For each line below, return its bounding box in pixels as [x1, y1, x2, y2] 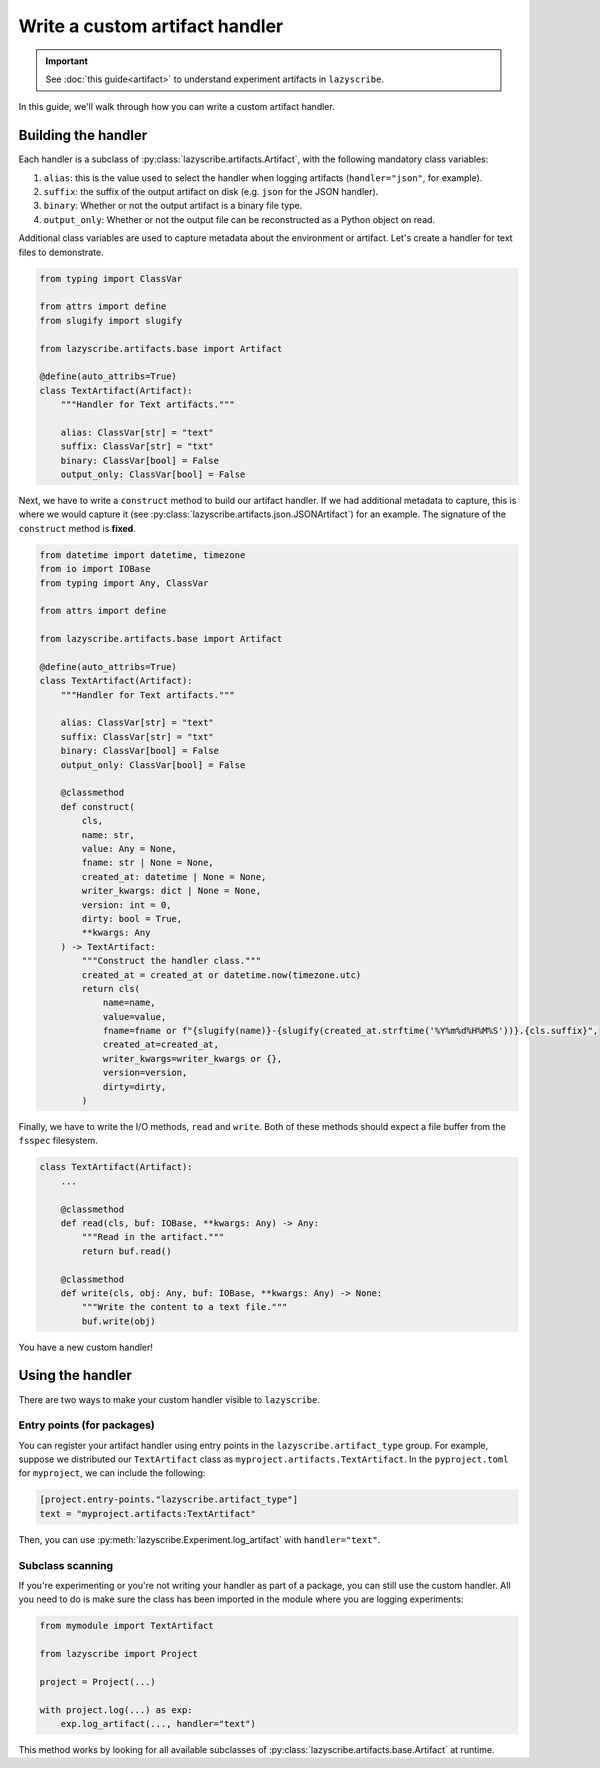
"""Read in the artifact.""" [81, 1231, 225, 1243]
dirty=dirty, [102, 1081, 167, 1092]
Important [45, 55, 89, 67]
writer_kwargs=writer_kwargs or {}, [102, 1053, 283, 1064]
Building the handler [18, 127, 148, 144]
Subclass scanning [18, 1558, 114, 1572]
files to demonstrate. [18, 246, 104, 258]
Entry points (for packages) [18, 1418, 155, 1432]
